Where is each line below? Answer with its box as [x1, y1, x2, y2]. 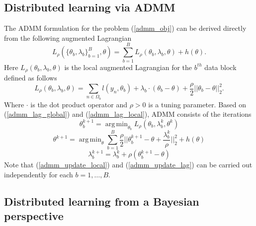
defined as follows [4, 72, 57, 82]
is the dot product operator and [30, 99, 128, 109]
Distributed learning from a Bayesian [4, 194, 199, 209]
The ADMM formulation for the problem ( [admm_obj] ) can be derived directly [4, 23, 247, 33]
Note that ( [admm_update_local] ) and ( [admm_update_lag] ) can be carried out [4, 159, 253, 170]
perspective [4, 208, 64, 224]
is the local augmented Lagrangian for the [64, 62, 192, 72]
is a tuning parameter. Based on [148, 99, 247, 109]
